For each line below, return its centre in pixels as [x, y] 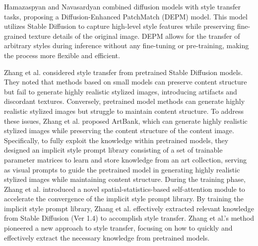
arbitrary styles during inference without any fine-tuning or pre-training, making [127, 45]
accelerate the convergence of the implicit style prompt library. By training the [124, 199]
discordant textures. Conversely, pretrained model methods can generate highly [125, 101]
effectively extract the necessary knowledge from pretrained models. [107, 237]
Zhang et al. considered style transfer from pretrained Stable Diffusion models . [124, 72]
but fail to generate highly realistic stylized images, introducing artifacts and [121, 91]
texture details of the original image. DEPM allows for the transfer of [134, 36]
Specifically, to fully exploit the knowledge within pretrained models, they [116, 140]
